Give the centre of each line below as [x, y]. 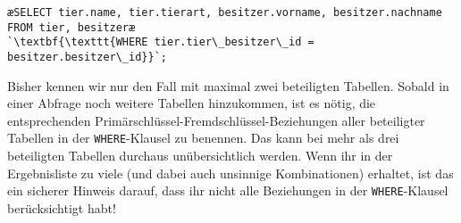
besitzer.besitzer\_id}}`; [87, 57]
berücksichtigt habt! [62, 207]
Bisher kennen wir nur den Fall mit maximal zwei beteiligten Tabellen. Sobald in [228, 85]
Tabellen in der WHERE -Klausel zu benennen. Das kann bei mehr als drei [203, 138]
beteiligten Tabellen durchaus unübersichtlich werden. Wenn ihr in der [200, 156]
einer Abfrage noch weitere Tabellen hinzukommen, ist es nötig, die [192, 103]
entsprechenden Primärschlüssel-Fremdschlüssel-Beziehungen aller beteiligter [216, 120]
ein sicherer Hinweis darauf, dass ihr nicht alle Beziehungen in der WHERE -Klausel [228, 190]
